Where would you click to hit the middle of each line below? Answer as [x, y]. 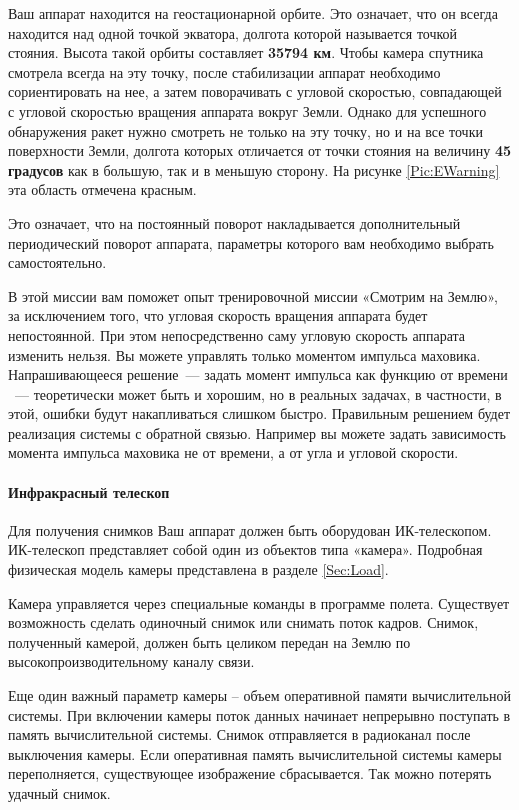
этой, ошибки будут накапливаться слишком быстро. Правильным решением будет [259, 413]
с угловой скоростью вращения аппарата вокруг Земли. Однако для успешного [247, 110]
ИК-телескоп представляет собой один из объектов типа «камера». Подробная [245, 549]
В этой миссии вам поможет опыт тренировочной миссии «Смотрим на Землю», [253, 295]
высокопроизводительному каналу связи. [131, 661]
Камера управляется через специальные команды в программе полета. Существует [259, 602]
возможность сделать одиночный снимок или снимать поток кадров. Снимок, [243, 622]
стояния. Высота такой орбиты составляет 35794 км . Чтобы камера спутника [246, 52]
